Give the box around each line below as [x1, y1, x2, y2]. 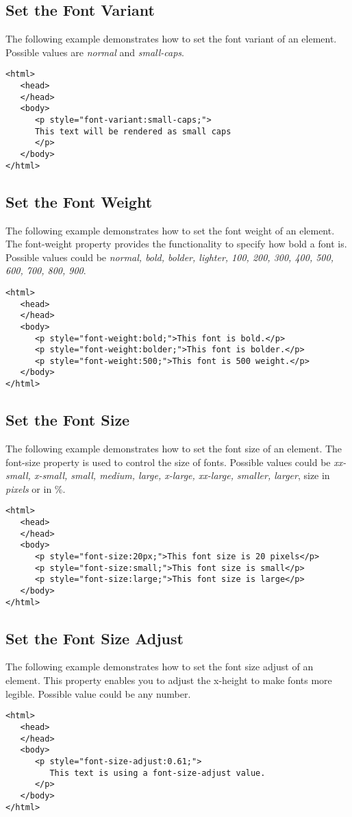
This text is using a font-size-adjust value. [49, 768, 266, 778]
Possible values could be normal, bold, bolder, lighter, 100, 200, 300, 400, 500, [5, 249, 334, 264]
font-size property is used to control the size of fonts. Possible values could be [5, 454, 331, 469]
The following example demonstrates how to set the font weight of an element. [5, 223, 335, 237]
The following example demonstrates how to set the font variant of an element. [5, 32, 337, 46]
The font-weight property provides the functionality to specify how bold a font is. [5, 236, 347, 251]
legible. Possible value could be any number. [5, 686, 191, 700]
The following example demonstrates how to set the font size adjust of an [5, 659, 314, 674]
